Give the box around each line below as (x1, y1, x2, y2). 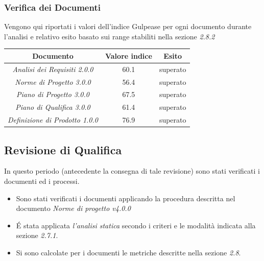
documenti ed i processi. (4, 176, 80, 186)
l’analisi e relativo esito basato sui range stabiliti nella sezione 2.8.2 (4, 31, 215, 41)
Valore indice (105, 50, 152, 61)
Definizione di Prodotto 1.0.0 (8, 114, 98, 125)
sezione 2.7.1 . (16, 230, 58, 241)
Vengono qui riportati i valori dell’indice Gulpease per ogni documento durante (4, 21, 252, 32)
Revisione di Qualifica (4, 141, 122, 157)
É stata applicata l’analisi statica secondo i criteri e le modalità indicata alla (16, 220, 256, 230)
